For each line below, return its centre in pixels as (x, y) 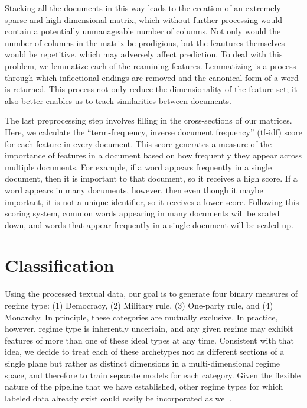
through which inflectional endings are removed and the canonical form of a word (152, 77)
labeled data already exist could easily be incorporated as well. (118, 398)
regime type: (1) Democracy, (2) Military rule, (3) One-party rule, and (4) (139, 305)
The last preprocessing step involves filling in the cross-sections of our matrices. (148, 120)
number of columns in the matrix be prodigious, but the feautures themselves (145, 42)
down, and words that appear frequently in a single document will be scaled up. (149, 224)
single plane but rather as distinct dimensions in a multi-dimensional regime (143, 363)
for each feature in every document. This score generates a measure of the (138, 143)
